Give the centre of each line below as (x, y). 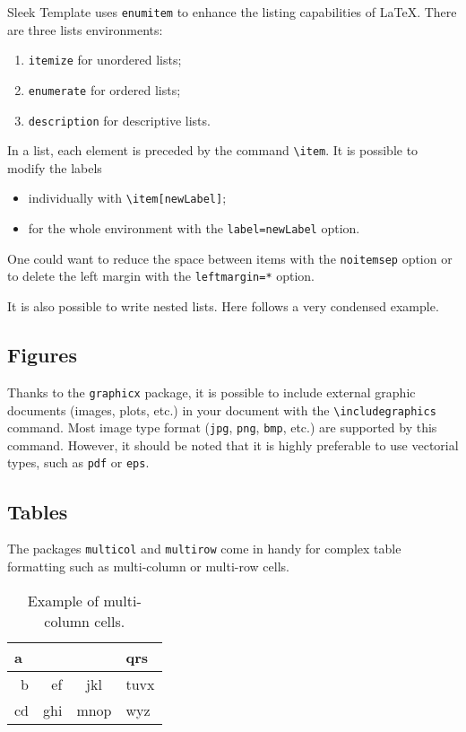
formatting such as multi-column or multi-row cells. (148, 566)
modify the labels (55, 167)
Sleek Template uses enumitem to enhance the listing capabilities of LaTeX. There (232, 12)
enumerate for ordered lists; (104, 89)
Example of (63, 600)
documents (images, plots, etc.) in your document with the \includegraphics (222, 410)
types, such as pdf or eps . (78, 462)
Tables (38, 511)
